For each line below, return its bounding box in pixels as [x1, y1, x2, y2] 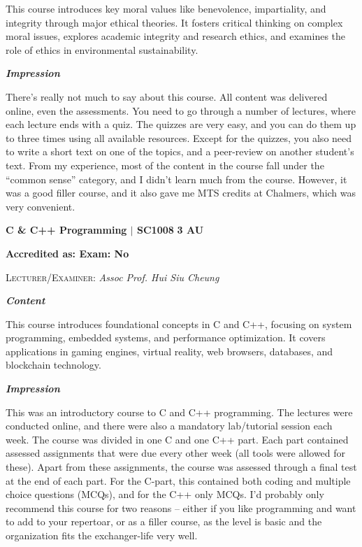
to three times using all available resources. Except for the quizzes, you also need [6, 130, 352, 145]
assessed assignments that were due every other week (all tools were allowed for [6, 446, 346, 460]
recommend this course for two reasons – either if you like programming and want [6, 500, 356, 515]
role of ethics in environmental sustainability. [6, 42, 198, 57]
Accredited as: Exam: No [6, 246, 129, 260]
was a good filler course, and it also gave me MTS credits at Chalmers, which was [6, 185, 356, 200]
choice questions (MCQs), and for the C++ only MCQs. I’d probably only [6, 487, 324, 502]
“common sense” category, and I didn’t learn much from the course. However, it [6, 171, 347, 186]
